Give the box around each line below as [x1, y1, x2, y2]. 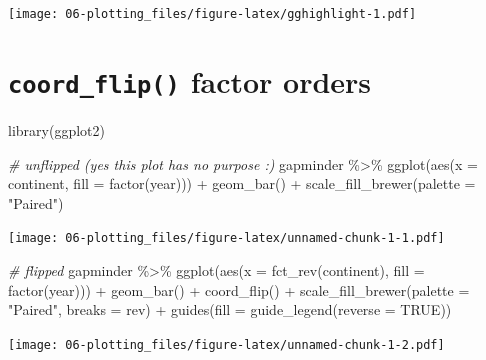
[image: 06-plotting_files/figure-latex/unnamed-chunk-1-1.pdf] [8, 231, 445, 246]
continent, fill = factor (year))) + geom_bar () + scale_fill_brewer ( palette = [8, 173, 476, 194]
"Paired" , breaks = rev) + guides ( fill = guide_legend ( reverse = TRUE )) [8, 299, 452, 320]
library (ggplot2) [8, 119, 105, 140]
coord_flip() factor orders [8, 60, 372, 101]
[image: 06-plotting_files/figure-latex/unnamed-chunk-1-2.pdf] [8, 337, 445, 352]
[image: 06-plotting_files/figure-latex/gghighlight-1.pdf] [8, 7, 417, 21]
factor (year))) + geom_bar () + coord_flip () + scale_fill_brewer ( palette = [8, 279, 470, 300]
